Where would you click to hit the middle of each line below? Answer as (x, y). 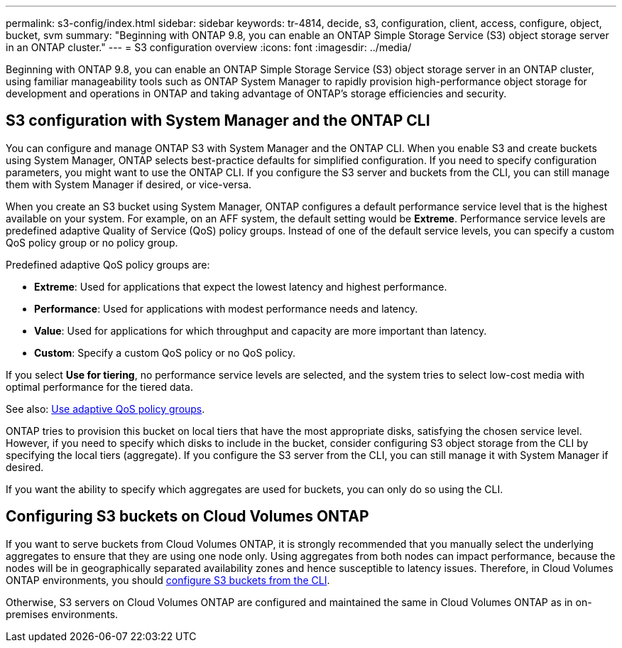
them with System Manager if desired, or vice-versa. (129, 184)
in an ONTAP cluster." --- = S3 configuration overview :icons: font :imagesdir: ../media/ (209, 47)
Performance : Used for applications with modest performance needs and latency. (226, 308)
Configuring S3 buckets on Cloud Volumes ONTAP (187, 517)
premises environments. (62, 614)
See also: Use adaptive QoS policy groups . (105, 409)
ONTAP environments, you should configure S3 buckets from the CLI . (168, 580)
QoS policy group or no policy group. (92, 242)
